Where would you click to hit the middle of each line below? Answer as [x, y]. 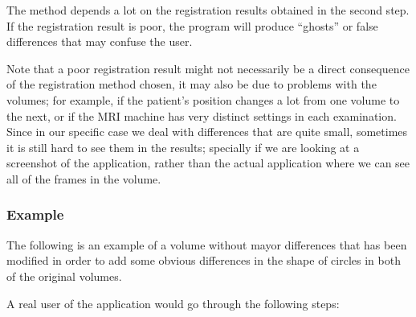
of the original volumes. [64, 276]
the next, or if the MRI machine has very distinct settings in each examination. [202, 115]
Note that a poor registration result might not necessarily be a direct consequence [208, 68]
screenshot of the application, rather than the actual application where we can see [208, 163]
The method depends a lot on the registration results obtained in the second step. [208, 10]
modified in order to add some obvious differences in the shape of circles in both [204, 260]
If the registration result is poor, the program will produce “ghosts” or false [192, 25]
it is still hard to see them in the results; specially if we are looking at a [183, 147]
